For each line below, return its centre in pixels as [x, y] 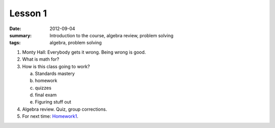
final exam [46, 95]
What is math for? [41, 59]
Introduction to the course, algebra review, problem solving [112, 35]
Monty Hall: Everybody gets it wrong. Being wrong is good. [84, 52]
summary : [21, 35]
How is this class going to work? [56, 66]
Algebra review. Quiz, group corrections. [64, 109]
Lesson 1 [28, 13]
